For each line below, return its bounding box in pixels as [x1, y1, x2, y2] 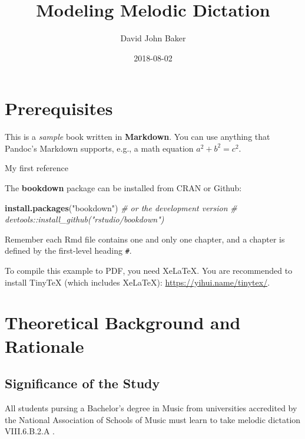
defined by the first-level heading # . [5, 244, 132, 257]
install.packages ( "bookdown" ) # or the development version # [5, 201, 237, 214]
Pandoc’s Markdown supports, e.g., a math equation [5, 142, 194, 154]
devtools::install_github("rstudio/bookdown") [5, 213, 164, 225]
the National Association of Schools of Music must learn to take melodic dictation [5, 413, 301, 425]
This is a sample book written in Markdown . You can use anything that [5, 130, 270, 143]
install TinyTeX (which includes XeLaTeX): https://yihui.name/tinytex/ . [5, 276, 270, 288]
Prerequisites [5, 96, 113, 120]
